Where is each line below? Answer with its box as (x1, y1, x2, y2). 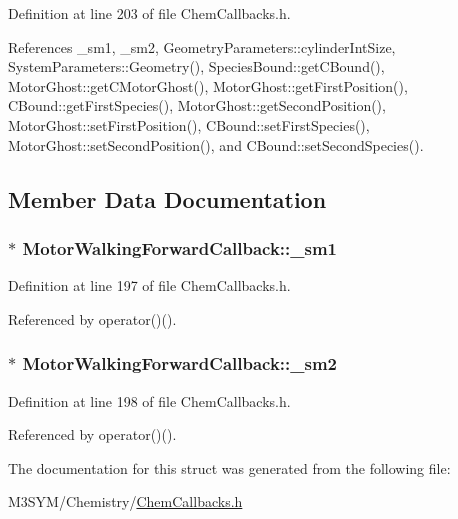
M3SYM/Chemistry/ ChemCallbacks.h (8, 491, 243, 512)
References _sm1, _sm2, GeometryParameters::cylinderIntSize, (8, 36, 396, 57)
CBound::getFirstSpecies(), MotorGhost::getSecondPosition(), (8, 95, 386, 116)
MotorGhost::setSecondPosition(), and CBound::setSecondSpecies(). (8, 134, 424, 155)
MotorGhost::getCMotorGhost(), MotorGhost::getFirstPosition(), (8, 75, 408, 96)
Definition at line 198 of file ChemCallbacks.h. (8, 390, 291, 411)
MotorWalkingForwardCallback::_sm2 (22, 351, 338, 376)
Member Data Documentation (8, 183, 327, 214)
